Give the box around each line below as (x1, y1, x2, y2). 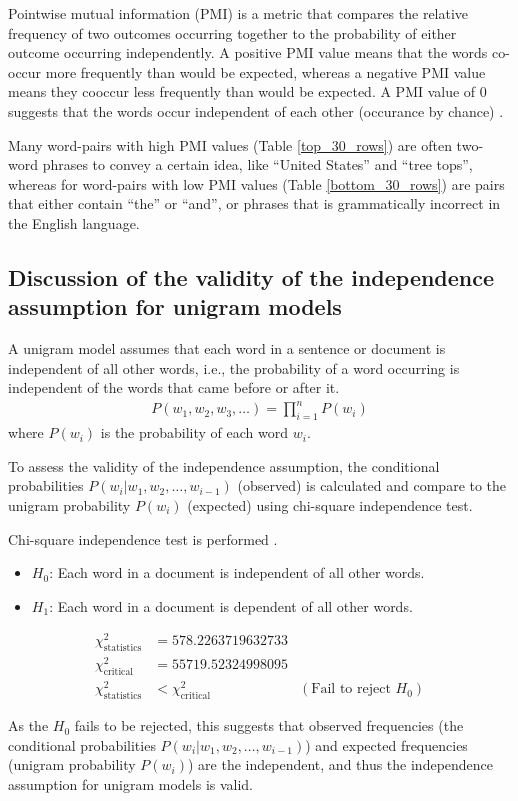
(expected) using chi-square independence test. (187, 495, 473, 516)
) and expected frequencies (305, 734, 468, 755)
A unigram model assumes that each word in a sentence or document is (8, 338, 446, 359)
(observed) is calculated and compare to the (237, 475, 507, 496)
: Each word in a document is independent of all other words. (49, 562, 425, 583)
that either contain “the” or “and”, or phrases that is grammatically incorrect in (8, 193, 501, 214)
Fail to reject (311, 682, 391, 697)
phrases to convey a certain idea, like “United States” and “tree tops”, (42, 154, 473, 175)
